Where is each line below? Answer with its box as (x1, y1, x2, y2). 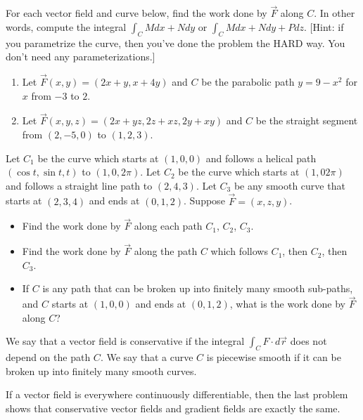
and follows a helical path (205, 150, 317, 165)
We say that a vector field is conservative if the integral (6, 334, 245, 348)
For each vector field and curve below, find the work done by (6, 6, 267, 20)
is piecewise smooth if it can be (206, 350, 341, 365)
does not (290, 334, 327, 348)
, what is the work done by (229, 296, 345, 311)
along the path (134, 244, 198, 258)
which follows (210, 244, 268, 258)
